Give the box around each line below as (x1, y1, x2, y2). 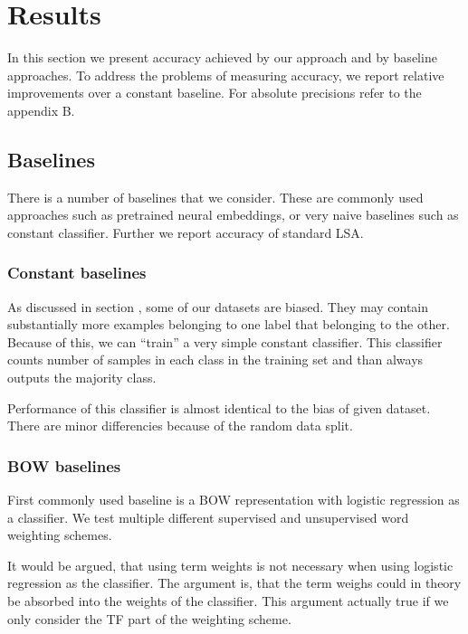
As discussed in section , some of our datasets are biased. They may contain (7, 297, 429, 316)
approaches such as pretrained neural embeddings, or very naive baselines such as (7, 205, 459, 224)
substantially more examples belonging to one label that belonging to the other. (7, 315, 450, 334)
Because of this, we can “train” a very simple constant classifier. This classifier (7, 332, 443, 351)
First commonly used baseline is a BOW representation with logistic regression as (7, 490, 460, 509)
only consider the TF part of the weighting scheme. (7, 609, 291, 628)
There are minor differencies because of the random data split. (7, 416, 353, 435)
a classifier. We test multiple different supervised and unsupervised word (7, 507, 409, 526)
